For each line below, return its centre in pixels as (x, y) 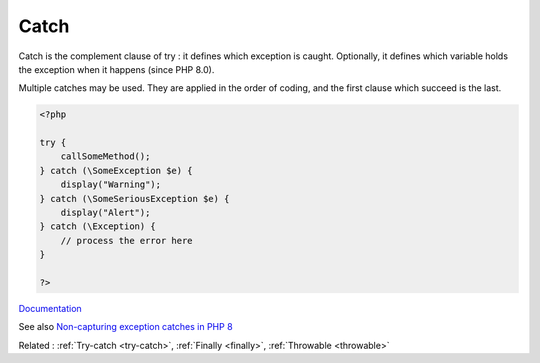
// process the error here (127, 240)
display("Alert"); (105, 213)
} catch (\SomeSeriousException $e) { (134, 198)
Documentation (50, 308)
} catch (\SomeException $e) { (116, 170)
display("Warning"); (111, 184)
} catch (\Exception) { (98, 226)
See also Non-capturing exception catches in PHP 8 (126, 327)
